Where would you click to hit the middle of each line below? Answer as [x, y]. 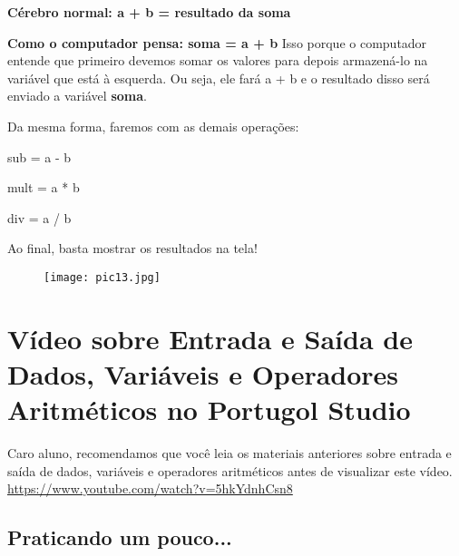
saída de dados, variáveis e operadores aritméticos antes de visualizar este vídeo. [230, 470]
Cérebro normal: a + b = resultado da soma [149, 12]
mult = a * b [44, 187]
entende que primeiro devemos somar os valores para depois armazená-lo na [218, 60]
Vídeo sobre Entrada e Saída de [210, 338]
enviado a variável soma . [77, 96]
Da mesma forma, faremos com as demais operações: [153, 126]
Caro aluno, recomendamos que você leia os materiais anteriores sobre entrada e [229, 453]
